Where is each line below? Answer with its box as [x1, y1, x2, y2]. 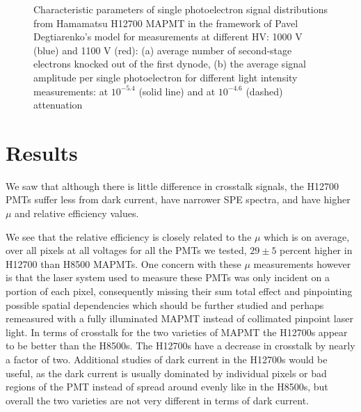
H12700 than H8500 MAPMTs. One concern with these [6, 256, 241, 271]
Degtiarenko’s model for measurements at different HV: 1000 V [33, 29, 303, 44]
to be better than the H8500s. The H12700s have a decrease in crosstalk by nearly [6, 338, 355, 353]
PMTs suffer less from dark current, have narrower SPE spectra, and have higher [6, 192, 351, 207]
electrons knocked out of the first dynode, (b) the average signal [33, 56, 306, 71]
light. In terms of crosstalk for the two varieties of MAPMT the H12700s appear [6, 324, 348, 339]
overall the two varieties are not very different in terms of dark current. [6, 393, 310, 407]
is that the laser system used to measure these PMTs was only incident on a [6, 270, 330, 285]
